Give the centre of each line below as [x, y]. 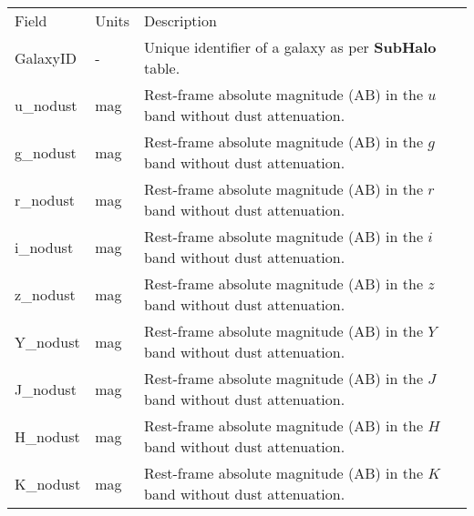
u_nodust [46, 105]
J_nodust [46, 389]
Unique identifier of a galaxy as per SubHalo [290, 47]
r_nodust [45, 199]
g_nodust [46, 152]
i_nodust [44, 247]
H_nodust [47, 436]
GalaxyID [46, 57]
